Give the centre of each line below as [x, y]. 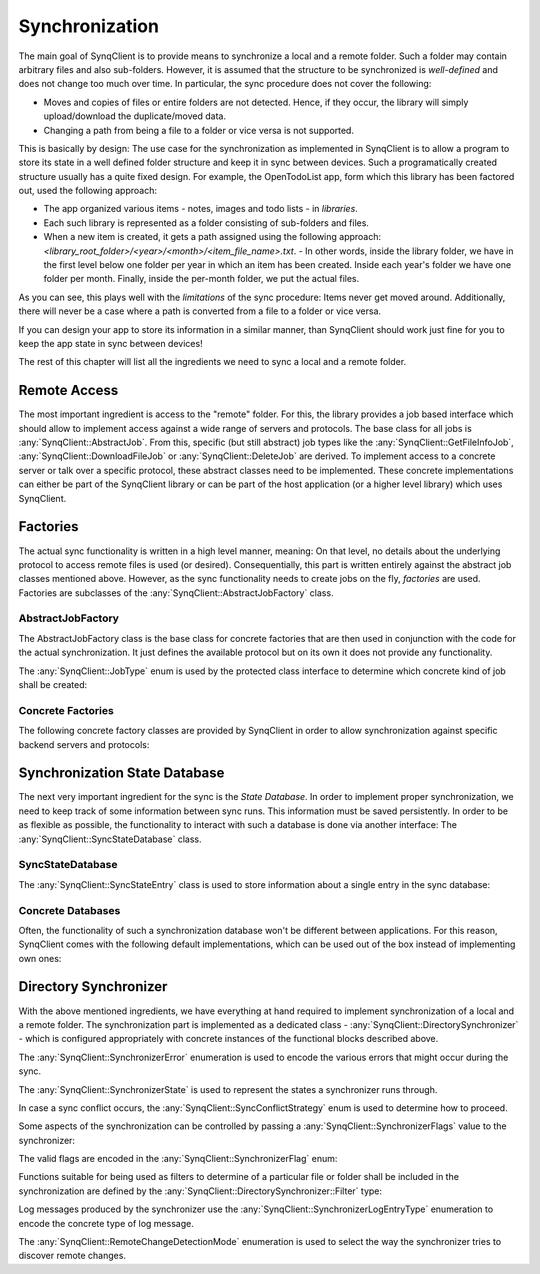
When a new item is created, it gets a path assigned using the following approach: [212, 237]
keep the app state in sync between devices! [111, 343]
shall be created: [53, 684]
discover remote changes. [72, 1256]
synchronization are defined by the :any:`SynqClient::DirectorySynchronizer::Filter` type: [200, 1191]
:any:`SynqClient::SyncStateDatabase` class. [110, 839]
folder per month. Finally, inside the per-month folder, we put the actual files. [201, 279]
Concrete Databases [69, 910]
